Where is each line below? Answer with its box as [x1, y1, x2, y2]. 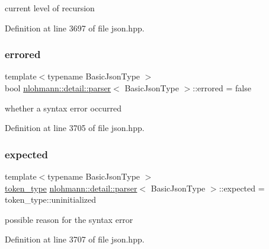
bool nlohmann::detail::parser [5, 82, 111, 94]
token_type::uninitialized [5, 193, 97, 206]
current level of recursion [5, 2, 95, 14]
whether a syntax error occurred [5, 101, 122, 114]
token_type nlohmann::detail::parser [5, 181, 137, 194]
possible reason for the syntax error [5, 213, 133, 225]
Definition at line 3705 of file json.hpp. [5, 122, 145, 134]
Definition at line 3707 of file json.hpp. [5, 233, 145, 245]
